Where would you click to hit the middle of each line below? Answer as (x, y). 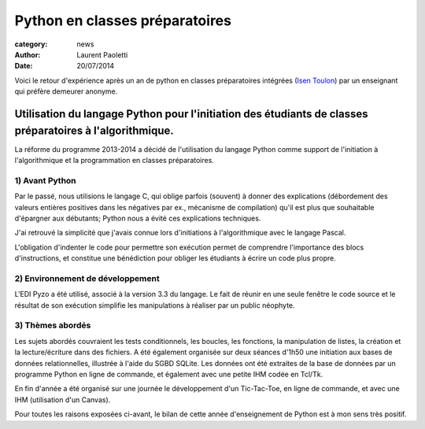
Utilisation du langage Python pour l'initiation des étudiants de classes (192, 114)
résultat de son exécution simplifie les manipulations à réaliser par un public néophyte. (155, 305)
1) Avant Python (45, 180)
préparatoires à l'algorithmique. (94, 130)
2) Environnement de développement (87, 278)
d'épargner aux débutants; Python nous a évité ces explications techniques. (138, 218)
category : (31, 44)
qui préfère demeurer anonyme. (66, 91)
